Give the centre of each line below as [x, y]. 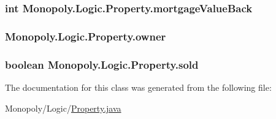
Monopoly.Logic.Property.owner [86, 36]
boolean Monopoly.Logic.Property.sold [102, 64]
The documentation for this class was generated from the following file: [138, 87]
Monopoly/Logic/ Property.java [63, 108]
